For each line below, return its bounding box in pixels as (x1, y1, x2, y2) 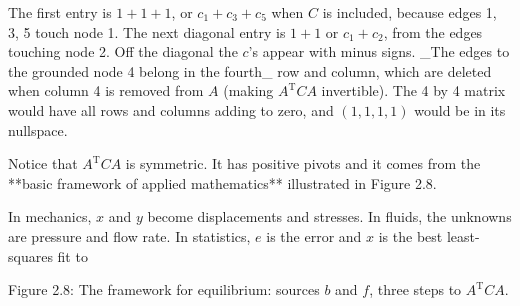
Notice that (8, 153, 78, 174)
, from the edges (383, 21, 483, 42)
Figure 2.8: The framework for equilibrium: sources (8, 279, 320, 300)
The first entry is (8, 2, 112, 22)
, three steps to (369, 279, 462, 300)
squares (8, 245, 53, 266)
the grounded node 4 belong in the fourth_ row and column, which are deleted (8, 60, 492, 81)
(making (223, 80, 274, 101)
